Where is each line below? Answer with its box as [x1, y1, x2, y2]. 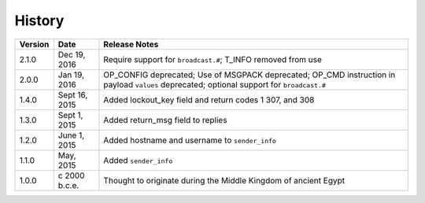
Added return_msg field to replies [103, 114, 227, 125]
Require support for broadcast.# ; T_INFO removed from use [103, 54, 323, 65]
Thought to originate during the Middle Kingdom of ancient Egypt [103, 175, 346, 186]
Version [19, 39, 50, 50]
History [14, 12, 65, 29]
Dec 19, [57, 49, 86, 60]
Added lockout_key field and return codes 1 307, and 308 [103, 94, 315, 105]
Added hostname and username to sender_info [103, 135, 277, 146]
